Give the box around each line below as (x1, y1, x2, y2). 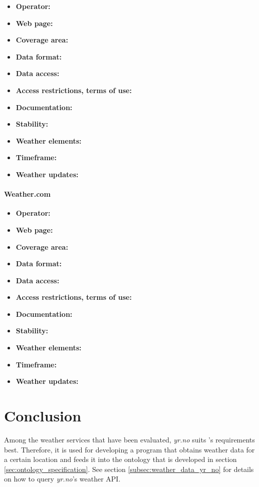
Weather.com (4, 189, 51, 199)
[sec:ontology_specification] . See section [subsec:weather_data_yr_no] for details (4, 463, 254, 474)
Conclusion (4, 405, 82, 426)
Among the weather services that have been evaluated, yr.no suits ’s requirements (4, 434, 255, 444)
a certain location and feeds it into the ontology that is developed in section (4, 454, 237, 464)
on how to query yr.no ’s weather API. (4, 473, 121, 484)
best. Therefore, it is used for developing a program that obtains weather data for (4, 444, 255, 454)
